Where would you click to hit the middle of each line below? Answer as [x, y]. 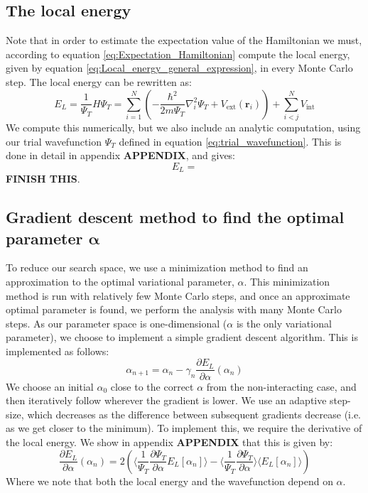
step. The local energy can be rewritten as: [99, 81]
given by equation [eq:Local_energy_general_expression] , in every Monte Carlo [179, 68]
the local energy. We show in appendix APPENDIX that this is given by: [169, 441]
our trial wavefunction [54, 141]
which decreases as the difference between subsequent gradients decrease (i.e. [194, 414]
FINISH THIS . [43, 179]
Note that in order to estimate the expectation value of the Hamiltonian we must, [184, 40]
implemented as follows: [58, 351]
